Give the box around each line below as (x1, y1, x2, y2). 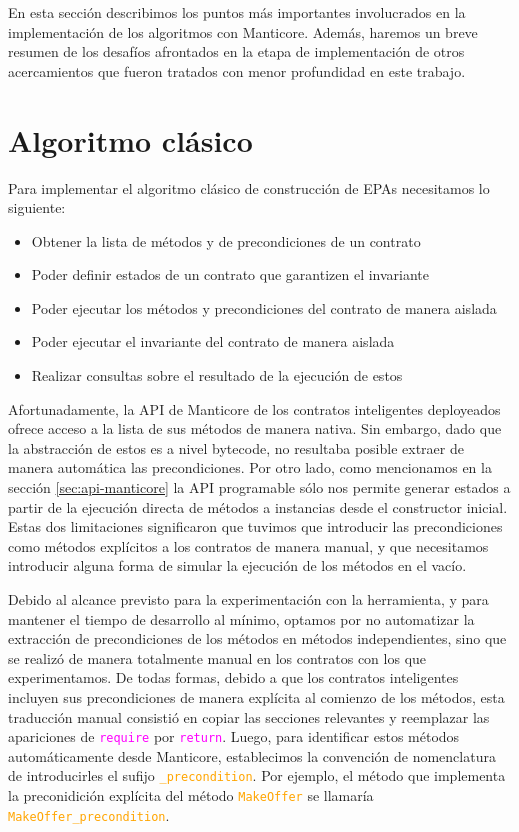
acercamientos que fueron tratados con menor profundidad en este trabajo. (8, 60, 466, 81)
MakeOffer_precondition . (8, 804, 170, 825)
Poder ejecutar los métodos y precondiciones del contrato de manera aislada (31, 297, 497, 318)
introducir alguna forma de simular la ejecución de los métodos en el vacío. (8, 555, 467, 576)
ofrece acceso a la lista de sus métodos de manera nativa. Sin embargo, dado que (8, 418, 502, 439)
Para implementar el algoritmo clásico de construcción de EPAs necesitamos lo (8, 177, 490, 198)
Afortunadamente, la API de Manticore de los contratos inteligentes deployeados (8, 398, 501, 419)
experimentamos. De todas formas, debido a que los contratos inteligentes (8, 667, 459, 688)
